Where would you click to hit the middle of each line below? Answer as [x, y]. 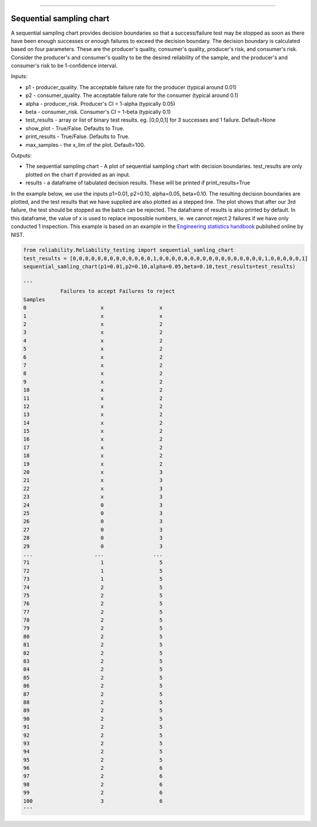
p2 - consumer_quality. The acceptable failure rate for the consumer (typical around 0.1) [132, 95]
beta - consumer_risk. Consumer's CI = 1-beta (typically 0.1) [98, 112]
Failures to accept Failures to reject [118, 291]
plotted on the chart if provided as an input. [78, 174]
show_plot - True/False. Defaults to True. [75, 128]
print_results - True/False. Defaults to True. [77, 137]
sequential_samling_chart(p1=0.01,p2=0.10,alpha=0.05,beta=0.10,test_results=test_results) [159, 267]
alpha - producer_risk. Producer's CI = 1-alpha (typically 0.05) [100, 103]
